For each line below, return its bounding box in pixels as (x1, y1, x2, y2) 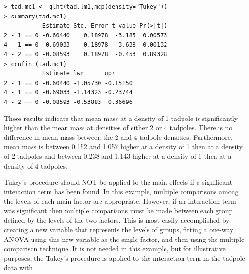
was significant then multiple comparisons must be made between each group (4, 205, 233, 215)
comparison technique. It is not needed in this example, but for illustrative (4, 243, 226, 254)
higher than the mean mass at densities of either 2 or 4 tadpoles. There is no (4, 122, 232, 133)
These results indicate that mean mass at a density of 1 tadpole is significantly (4, 113, 238, 123)
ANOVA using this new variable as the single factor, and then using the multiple (4, 234, 245, 244)
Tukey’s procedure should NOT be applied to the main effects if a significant (4, 177, 232, 187)
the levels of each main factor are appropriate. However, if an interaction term (4, 196, 236, 206)
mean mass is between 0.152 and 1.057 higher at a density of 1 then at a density (4, 141, 243, 152)
